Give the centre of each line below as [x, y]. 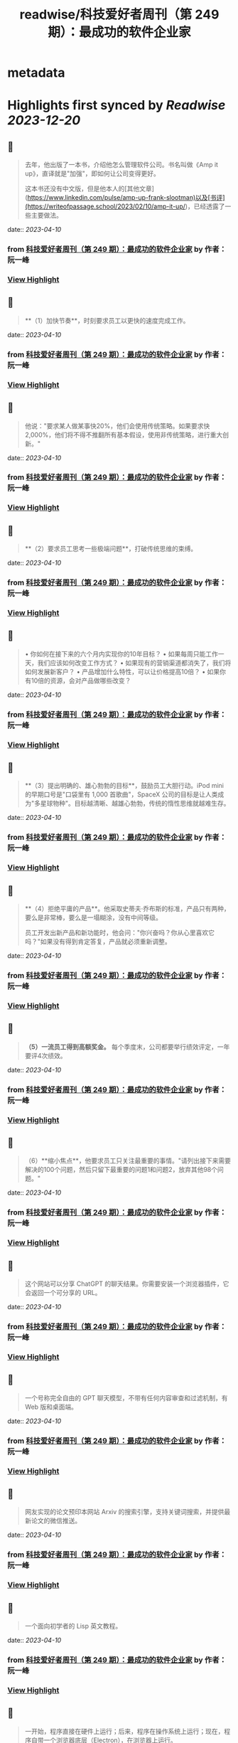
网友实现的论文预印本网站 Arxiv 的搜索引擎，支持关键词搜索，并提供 [124, 1512]
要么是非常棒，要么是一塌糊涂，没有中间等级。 [93, 917]
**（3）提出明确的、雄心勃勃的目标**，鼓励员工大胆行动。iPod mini [124, 786]
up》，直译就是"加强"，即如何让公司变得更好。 [92, 174]
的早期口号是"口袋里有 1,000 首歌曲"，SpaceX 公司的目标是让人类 [121, 794]
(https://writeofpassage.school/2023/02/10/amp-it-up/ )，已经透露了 [125, 206]
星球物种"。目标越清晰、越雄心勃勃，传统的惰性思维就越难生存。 [135, 804]
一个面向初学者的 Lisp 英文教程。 [73, 1626]
